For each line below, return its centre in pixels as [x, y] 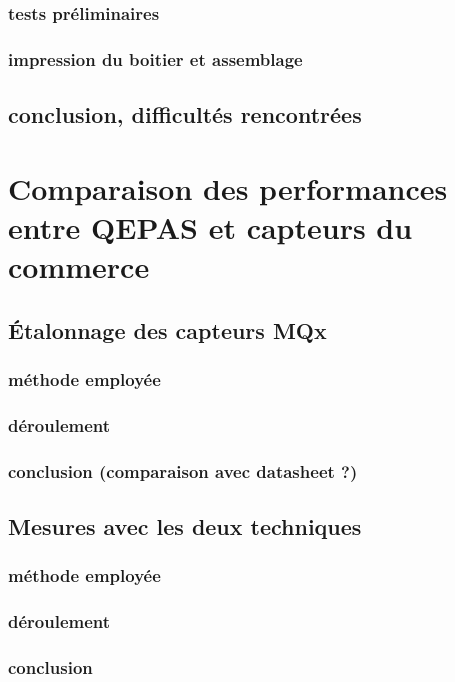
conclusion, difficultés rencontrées [185, 114]
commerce [79, 266]
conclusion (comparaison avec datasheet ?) [183, 470]
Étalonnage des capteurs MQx [167, 329]
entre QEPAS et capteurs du [210, 226]
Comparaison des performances [228, 187]
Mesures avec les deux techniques [185, 525]
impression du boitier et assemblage [155, 58]
